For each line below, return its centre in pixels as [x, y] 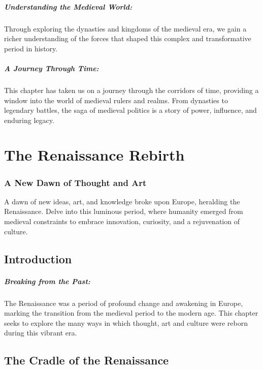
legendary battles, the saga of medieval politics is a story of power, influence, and [130, 110]
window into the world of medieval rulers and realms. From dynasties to [116, 100]
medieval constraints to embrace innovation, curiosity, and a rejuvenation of [122, 221]
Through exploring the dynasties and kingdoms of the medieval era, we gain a [125, 28]
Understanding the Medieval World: [68, 6]
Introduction [38, 258]
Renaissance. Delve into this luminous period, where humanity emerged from [124, 211]
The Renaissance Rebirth [94, 155]
